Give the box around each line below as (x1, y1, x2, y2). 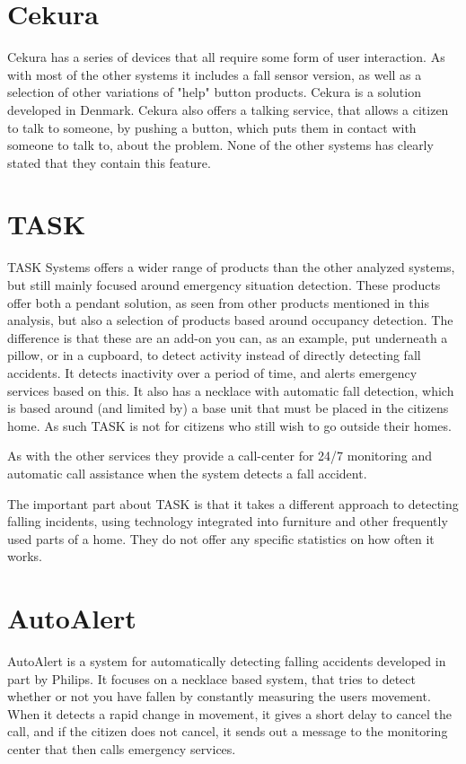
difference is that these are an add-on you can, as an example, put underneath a (7, 328, 448, 347)
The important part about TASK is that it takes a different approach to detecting (7, 494, 459, 513)
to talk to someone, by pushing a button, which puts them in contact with (7, 118, 417, 136)
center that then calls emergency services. (7, 740, 236, 758)
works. (7, 547, 43, 566)
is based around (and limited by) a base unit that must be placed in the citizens (7, 399, 449, 417)
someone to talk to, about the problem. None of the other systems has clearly (7, 136, 434, 154)
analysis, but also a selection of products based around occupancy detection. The (7, 311, 453, 329)
